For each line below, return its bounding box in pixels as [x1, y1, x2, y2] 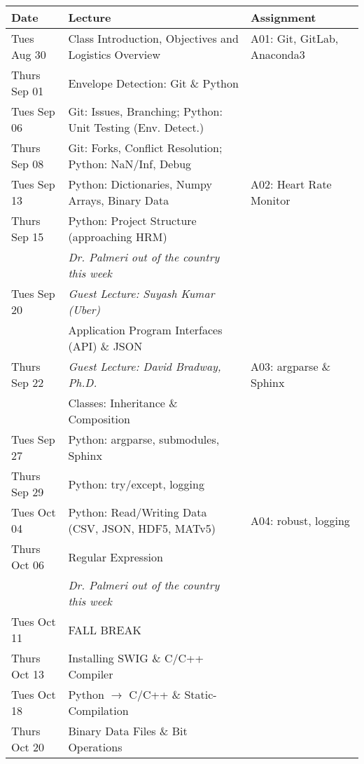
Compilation [68, 702, 129, 718]
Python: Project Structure [68, 212, 197, 228]
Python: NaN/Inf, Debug [68, 156, 192, 172]
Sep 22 [11, 374, 44, 390]
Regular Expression [68, 548, 163, 565]
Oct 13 [11, 666, 45, 682]
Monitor [250, 192, 290, 208]
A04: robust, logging [250, 512, 350, 528]
